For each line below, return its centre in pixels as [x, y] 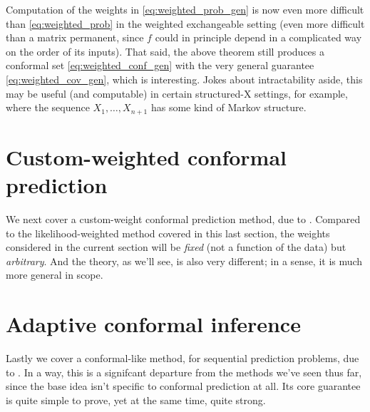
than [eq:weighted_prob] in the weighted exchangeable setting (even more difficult [185, 23]
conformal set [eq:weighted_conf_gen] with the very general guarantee [160, 65]
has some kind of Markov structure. [228, 107]
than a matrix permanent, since [75, 37]
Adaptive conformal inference [153, 324]
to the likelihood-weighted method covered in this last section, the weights [168, 233]
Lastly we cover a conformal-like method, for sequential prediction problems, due [183, 358]
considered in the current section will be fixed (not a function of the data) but [176, 247]
